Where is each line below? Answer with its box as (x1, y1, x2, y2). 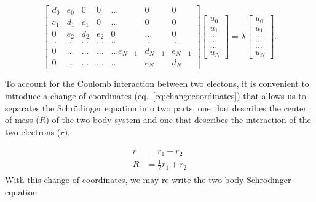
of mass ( (5, 113, 39, 126)
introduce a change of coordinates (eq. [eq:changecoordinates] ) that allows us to (5, 89, 306, 102)
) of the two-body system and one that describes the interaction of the (45, 113, 311, 126)
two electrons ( (5, 125, 61, 138)
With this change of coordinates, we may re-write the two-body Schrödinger (5, 173, 291, 186)
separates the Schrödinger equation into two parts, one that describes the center (5, 101, 307, 114)
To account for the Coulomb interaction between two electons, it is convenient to (5, 77, 309, 90)
